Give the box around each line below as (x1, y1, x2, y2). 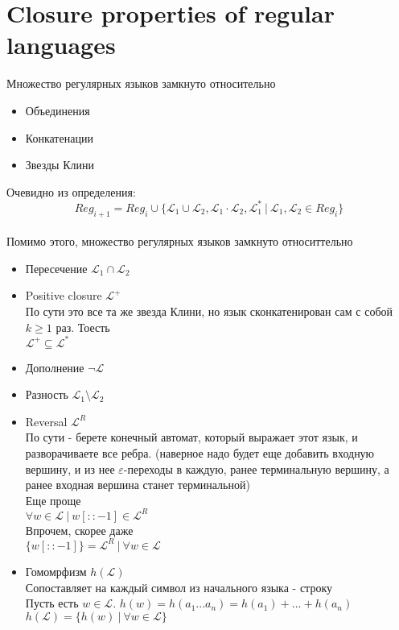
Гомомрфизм (25, 562, 87, 579)
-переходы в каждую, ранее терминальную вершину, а (123, 460, 389, 477)
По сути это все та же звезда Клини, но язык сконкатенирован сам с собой (25, 302, 393, 319)
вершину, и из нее (25, 460, 115, 477)
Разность (25, 386, 68, 403)
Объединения (25, 102, 90, 118)
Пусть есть (25, 595, 79, 611)
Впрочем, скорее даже (25, 521, 134, 538)
